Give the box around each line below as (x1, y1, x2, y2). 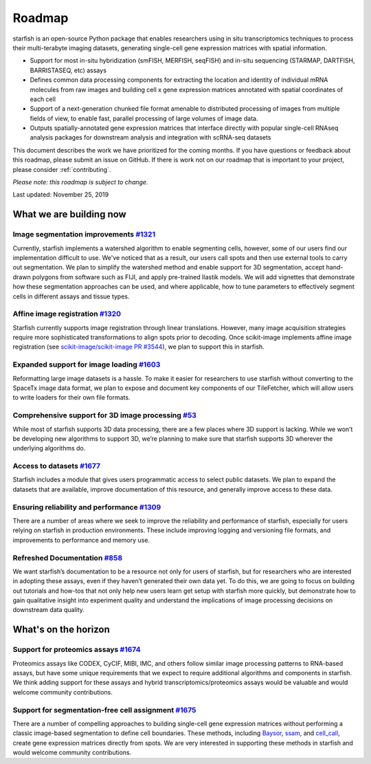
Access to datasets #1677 (12, 461, 101, 471)
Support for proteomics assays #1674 (12, 645, 141, 655)
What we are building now (12, 208, 126, 220)
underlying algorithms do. (12, 444, 86, 452)
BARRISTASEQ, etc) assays (30, 66, 106, 74)
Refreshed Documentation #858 (12, 553, 123, 563)
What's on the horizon (12, 624, 110, 635)
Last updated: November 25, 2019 (12, 190, 109, 199)
